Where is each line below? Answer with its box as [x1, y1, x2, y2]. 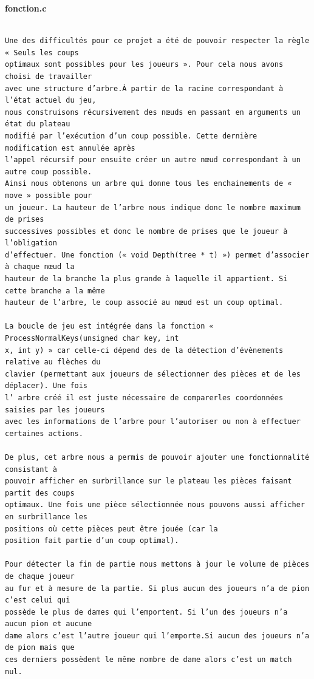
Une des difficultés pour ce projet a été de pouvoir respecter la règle [5, 36, 310, 46]
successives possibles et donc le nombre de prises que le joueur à [5, 227, 288, 236]
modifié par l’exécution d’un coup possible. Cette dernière [5, 131, 258, 140]
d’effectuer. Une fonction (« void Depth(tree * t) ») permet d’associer [5, 250, 310, 259]
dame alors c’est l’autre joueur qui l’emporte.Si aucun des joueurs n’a [5, 631, 310, 640]
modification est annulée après [5, 143, 135, 152]
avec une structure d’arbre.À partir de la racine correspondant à [5, 84, 284, 93]
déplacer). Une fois [5, 381, 88, 391]
